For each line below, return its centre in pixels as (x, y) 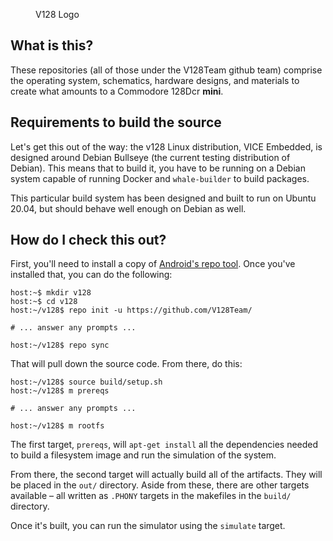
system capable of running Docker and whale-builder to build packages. (160, 178)
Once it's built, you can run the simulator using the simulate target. (148, 526)
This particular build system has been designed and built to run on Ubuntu (163, 198)
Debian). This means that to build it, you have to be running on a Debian (158, 168)
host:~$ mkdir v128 (51, 293)
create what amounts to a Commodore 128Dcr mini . (117, 91)
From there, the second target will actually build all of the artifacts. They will (166, 475)
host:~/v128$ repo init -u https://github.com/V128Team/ (131, 310)
